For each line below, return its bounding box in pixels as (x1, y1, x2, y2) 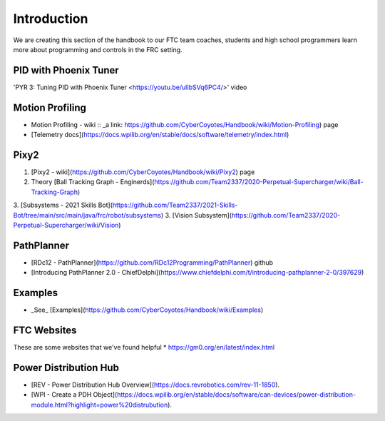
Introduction (13, 11, 88, 26)
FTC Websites (13, 325, 77, 337)
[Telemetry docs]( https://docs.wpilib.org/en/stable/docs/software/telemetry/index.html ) (31, 131, 289, 139)
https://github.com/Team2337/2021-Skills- (112, 201, 238, 210)
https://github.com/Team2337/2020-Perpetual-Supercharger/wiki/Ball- (154, 178, 364, 186)
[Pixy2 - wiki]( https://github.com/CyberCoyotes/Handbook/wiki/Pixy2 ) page (31, 168, 255, 176)
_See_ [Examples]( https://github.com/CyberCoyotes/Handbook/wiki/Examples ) (31, 305, 264, 314)
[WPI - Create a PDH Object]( (31, 390, 118, 399)
